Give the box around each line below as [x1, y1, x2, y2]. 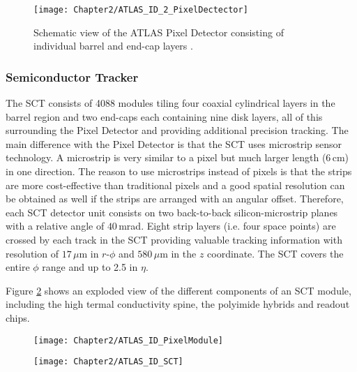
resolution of [6, 246, 59, 260]
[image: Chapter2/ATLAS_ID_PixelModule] [33, 335, 224, 345]
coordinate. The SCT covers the [207, 246, 344, 260]
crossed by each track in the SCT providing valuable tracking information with [6, 232, 342, 246]
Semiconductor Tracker [6, 68, 139, 85]
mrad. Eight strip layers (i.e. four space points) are [119, 218, 336, 233]
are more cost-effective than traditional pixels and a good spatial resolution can [6, 177, 345, 192]
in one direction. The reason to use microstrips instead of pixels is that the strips [6, 164, 352, 179]
